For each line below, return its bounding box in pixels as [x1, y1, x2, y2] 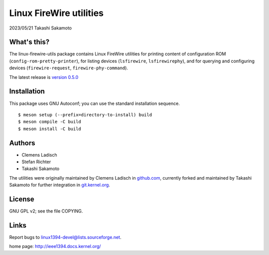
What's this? [9, 38, 50, 46]
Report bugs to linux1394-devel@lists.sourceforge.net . [9, 234, 122, 240]
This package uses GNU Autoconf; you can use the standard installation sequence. [9, 100, 180, 106]
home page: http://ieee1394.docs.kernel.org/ [9, 244, 101, 250]
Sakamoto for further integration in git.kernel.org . [9, 182, 111, 188]
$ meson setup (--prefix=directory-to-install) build [18, 112, 152, 117]
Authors [9, 139, 35, 147]
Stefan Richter [21, 159, 51, 165]
